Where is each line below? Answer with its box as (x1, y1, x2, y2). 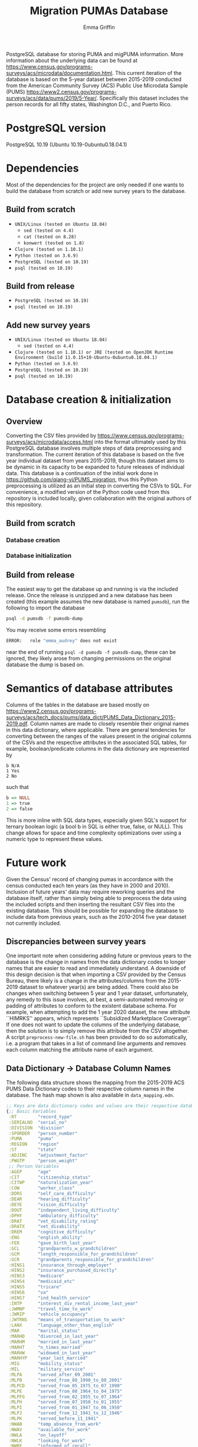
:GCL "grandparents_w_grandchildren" (8, 1245, 117, 1252)
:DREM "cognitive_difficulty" (8, 1229, 96, 1235)
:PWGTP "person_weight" (8, 1158, 78, 1164)
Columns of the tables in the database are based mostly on (6, 701, 150, 708)
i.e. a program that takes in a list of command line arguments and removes (6, 1040, 186, 1047)
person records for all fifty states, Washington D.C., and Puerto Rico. (6, 100, 172, 107)
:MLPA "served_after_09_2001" (8, 1372, 96, 1378)
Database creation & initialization (6, 393, 171, 407)
